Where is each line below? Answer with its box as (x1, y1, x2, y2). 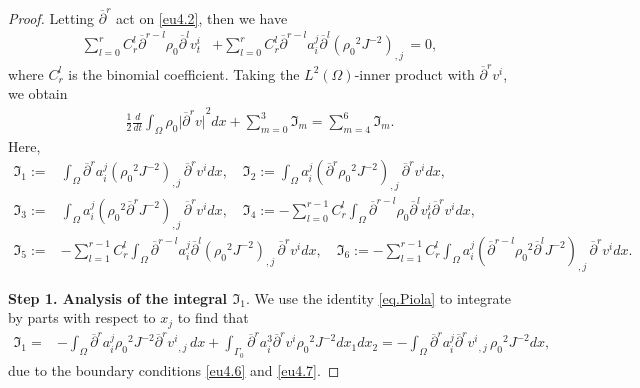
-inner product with (354, 63, 475, 84)
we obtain (8, 83, 68, 104)
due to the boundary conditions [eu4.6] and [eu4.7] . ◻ (8, 359, 340, 380)
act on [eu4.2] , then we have (116, 7, 288, 28)
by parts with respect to (8, 307, 156, 328)
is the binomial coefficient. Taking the (68, 63, 300, 84)
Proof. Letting (8, 7, 95, 28)
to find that (177, 307, 249, 328)
